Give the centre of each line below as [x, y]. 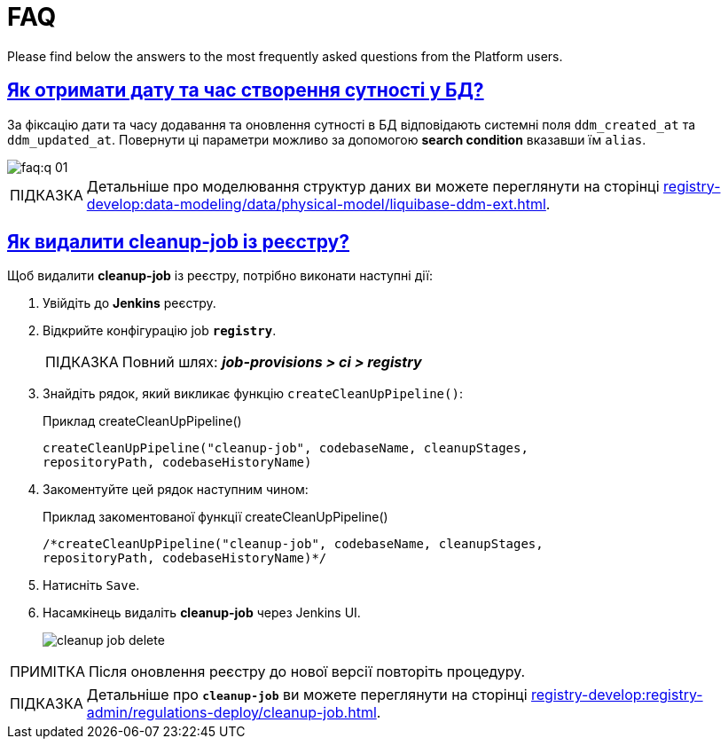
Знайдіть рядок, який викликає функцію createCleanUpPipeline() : [253, 394]
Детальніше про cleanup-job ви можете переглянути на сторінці [307, 695]
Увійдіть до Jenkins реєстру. [129, 303]
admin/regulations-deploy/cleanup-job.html [231, 713]
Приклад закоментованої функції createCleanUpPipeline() [215, 517]
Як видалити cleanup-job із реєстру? [179, 242]
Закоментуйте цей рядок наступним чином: [176, 490]
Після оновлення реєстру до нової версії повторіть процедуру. [307, 672]
